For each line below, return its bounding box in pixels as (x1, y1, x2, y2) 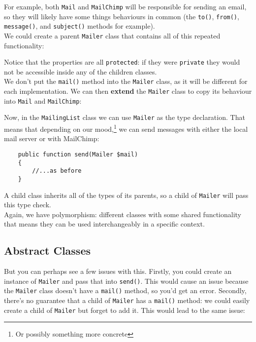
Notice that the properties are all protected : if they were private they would (4, 57, 240, 67)
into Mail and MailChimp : (4, 95, 82, 106)
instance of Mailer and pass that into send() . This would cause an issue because (4, 275, 249, 286)
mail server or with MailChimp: (4, 133, 99, 144)
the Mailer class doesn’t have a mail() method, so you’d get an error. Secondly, (4, 285, 247, 296)
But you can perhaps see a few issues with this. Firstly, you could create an (4, 266, 232, 276)
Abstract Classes (4, 243, 91, 258)
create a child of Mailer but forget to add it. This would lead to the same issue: (4, 304, 245, 315)
